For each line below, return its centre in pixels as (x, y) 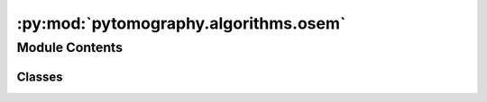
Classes (40, 76)
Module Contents (70, 47)
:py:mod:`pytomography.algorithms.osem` (181, 23)
